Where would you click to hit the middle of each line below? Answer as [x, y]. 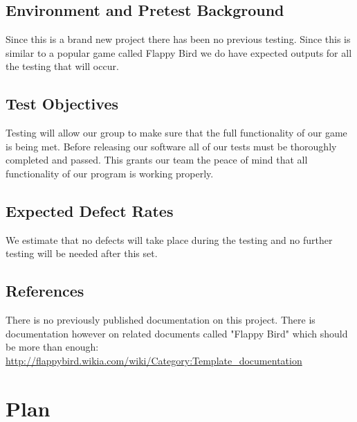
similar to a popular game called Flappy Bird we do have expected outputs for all [179, 52]
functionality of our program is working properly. [110, 173]
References [45, 291]
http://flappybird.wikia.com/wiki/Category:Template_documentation [154, 360]
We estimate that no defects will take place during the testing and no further [169, 239]
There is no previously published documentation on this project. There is [161, 320]
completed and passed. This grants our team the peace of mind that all [157, 160]
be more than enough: [52, 347]
